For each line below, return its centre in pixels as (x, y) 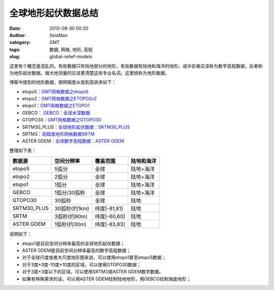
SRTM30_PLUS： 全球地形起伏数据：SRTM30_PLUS (76, 127)
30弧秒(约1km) (72, 209)
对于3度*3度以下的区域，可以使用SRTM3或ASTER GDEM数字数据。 (93, 272)
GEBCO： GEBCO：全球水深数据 (56, 113)
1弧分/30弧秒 (70, 193)
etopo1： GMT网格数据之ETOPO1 (56, 106)
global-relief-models (71, 57)
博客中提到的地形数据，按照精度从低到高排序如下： (63, 82)
